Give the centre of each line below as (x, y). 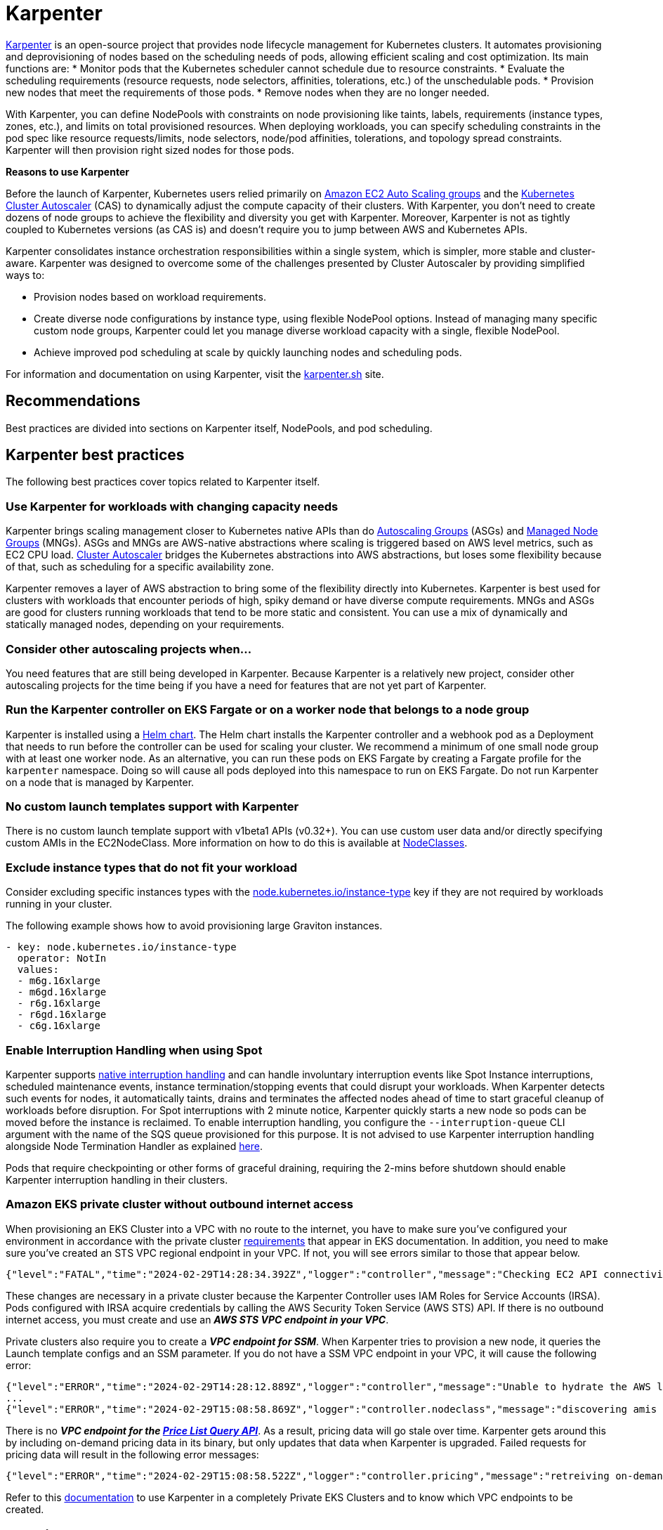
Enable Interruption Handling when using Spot (134, 1050)
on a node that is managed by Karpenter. (100, 782)
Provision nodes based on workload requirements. (150, 296)
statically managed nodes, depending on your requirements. (145, 625)
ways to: (25, 275)
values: (38, 970)
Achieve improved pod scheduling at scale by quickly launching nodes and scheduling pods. (248, 352)
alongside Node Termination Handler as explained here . (134, 1146)
